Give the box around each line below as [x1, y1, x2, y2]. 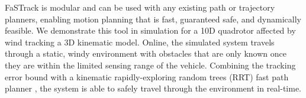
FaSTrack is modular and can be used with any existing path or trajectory [5, 1, 275, 13]
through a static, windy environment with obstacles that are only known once [5, 47, 286, 60]
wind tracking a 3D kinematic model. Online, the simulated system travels [5, 35, 275, 48]
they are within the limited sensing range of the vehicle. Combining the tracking [5, 58, 296, 71]
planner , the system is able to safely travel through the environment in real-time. [5, 82, 302, 94]
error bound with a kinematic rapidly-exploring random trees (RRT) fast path [5, 70, 289, 83]
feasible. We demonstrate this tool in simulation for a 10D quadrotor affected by [5, 24, 296, 37]
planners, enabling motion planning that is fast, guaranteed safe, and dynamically [5, 12, 301, 25]
